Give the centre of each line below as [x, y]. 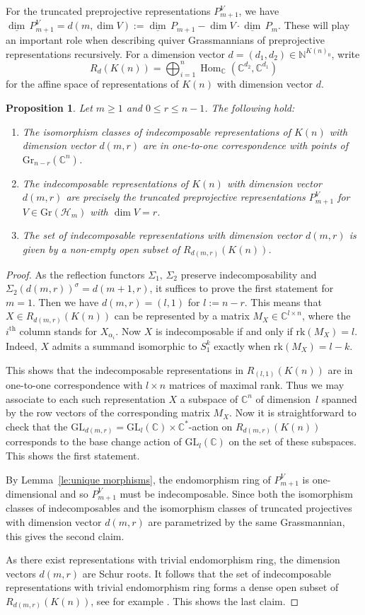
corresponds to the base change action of [94, 441]
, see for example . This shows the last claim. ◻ [195, 601]
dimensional [31, 493]
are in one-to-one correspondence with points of [246, 145]
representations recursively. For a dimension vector [115, 53]
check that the [37, 426]
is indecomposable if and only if [224, 330]
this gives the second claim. [65, 535]
